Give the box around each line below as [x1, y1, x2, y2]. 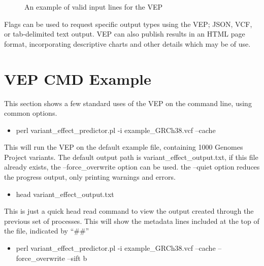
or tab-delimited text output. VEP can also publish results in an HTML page [4, 28, 245, 39]
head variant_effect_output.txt [16, 188, 114, 199]
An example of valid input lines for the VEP [24, 2, 162, 12]
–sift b [67, 252, 87, 263]
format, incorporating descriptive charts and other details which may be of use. [4, 38, 251, 49]
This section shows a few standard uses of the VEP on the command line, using [4, 97, 252, 108]
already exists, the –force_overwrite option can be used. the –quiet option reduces [4, 161, 260, 172]
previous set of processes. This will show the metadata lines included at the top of [4, 215, 259, 226]
